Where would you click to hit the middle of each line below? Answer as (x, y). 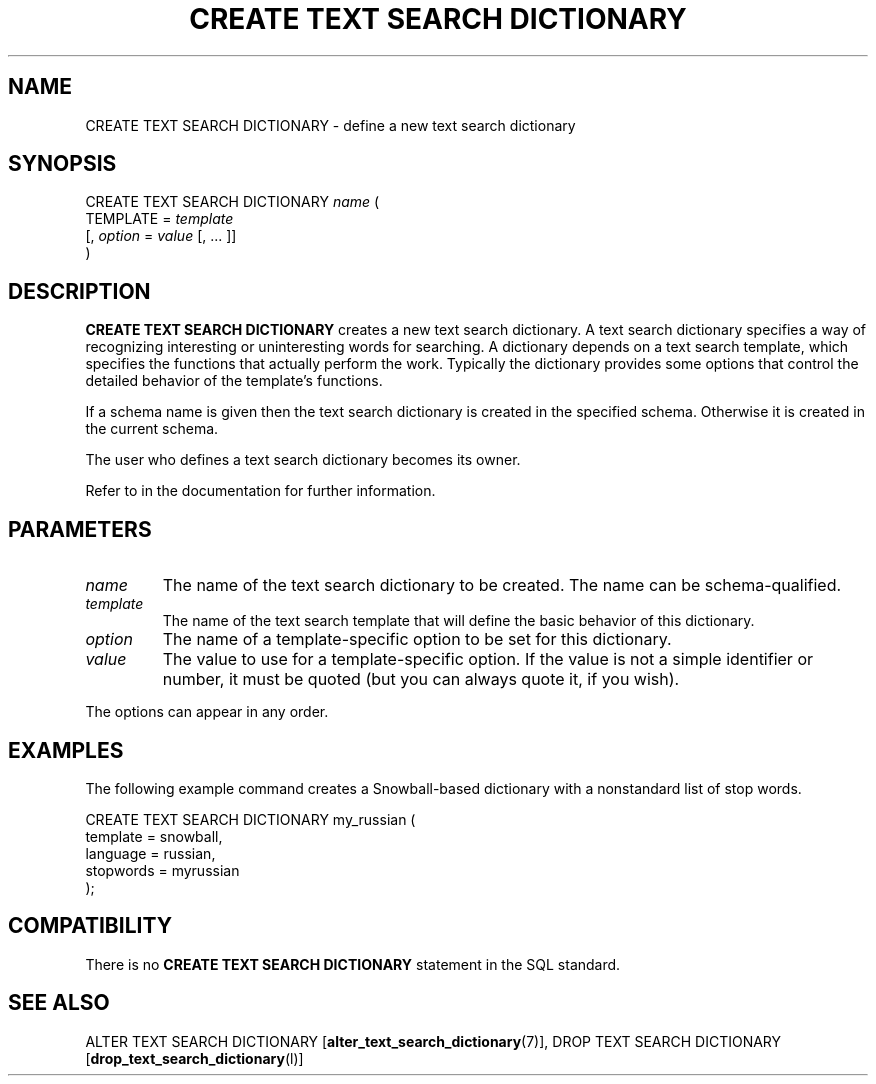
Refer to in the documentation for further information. (260, 491)
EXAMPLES (66, 750)
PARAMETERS (80, 529)
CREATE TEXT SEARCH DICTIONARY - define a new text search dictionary (330, 125)
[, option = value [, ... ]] (161, 236)
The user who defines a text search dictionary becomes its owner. (303, 460)
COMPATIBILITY (90, 926)
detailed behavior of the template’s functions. (234, 381)
